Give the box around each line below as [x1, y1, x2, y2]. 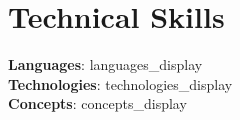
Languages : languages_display [8, 54, 203, 75]
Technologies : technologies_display [8, 73, 233, 94]
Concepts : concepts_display [8, 93, 187, 114]
